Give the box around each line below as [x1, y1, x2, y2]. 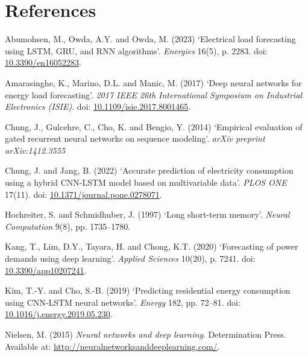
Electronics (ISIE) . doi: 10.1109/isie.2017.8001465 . [5, 100, 191, 113]
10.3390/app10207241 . [5, 264, 87, 276]
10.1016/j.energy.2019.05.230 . [5, 308, 113, 320]
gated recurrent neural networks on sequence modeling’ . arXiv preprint [5, 132, 265, 145]
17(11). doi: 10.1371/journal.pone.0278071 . [5, 188, 162, 200]
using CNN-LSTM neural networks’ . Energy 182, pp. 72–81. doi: [5, 295, 240, 308]
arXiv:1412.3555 [5, 144, 66, 156]
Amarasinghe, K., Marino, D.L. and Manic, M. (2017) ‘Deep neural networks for [5, 76, 302, 89]
